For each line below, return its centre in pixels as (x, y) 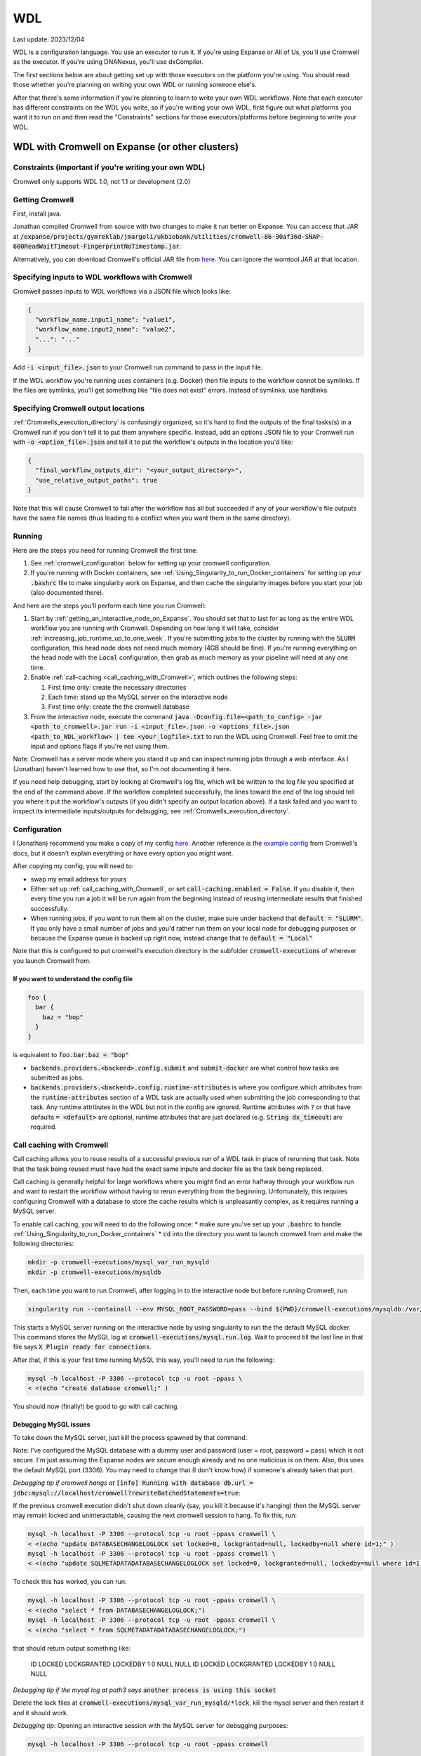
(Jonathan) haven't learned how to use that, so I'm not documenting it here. (122, 768)
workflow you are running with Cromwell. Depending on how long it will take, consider (155, 628)
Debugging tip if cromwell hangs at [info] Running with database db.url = (133, 1483)
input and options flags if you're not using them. (100, 746)
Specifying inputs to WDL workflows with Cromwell (102, 277)
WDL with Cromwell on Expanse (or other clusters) (126, 147)
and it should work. (41, 1712)
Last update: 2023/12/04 (49, 39)
